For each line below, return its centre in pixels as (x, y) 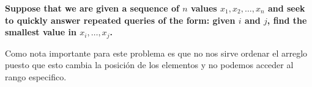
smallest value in (41, 32)
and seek (286, 8)
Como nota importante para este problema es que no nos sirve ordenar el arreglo (156, 53)
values (204, 8)
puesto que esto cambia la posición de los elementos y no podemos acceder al (149, 65)
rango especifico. (36, 76)
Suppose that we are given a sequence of (92, 8)
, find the (287, 20)
